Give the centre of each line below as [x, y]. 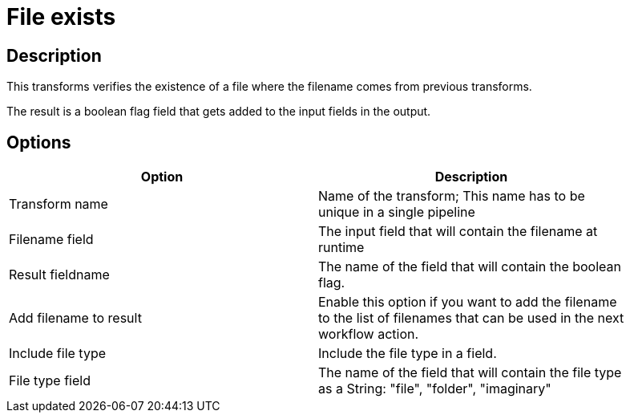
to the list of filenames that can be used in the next [471, 318]
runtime [341, 248]
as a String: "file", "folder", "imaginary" [435, 389]
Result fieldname [59, 275]
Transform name [59, 204]
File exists [61, 17]
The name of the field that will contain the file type [470, 373]
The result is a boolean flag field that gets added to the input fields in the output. [219, 112]
